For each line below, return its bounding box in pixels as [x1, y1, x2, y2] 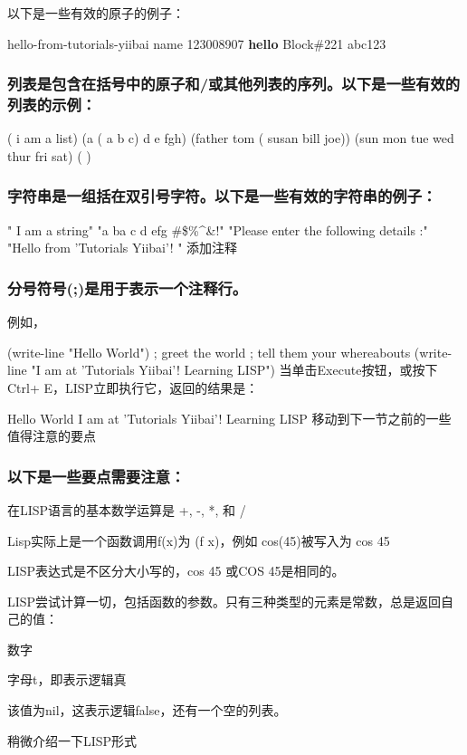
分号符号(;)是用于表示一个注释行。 [7, 276, 248, 299]
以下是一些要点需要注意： [7, 464, 186, 487]
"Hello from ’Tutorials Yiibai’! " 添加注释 [7, 238, 238, 257]
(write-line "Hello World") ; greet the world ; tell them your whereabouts [7, 342, 411, 361]
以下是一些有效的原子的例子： [7, 4, 185, 22]
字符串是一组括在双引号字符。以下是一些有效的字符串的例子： [7, 185, 437, 207]
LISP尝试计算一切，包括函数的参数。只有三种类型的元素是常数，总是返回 [7, 591, 442, 610]
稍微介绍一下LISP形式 [7, 731, 138, 750]
